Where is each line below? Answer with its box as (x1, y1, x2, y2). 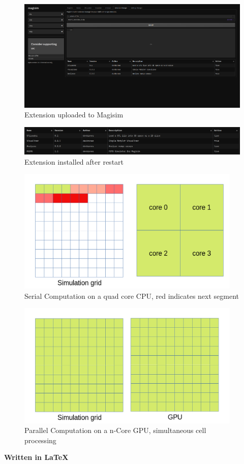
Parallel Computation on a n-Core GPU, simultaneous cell (24, 425, 206, 436)
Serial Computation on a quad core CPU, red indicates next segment (24, 290, 239, 301)
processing (24, 435, 56, 445)
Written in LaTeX (4, 452, 69, 462)
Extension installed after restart (24, 156, 124, 167)
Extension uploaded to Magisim (24, 109, 124, 120)
